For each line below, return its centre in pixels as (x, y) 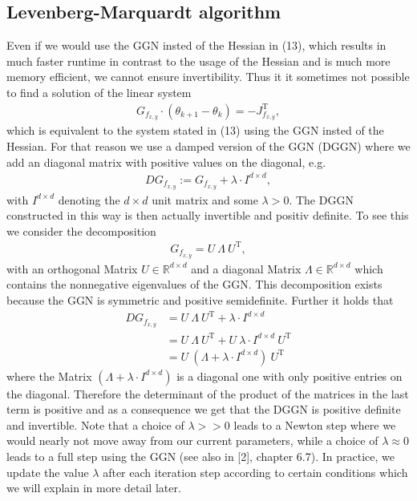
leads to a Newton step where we (315, 424)
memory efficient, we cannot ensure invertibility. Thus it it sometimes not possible (208, 77)
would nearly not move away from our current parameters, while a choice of (192, 440)
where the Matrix (49, 376)
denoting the (89, 199)
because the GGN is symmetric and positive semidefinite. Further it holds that (200, 300)
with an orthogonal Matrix (72, 268)
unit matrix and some (205, 199)
